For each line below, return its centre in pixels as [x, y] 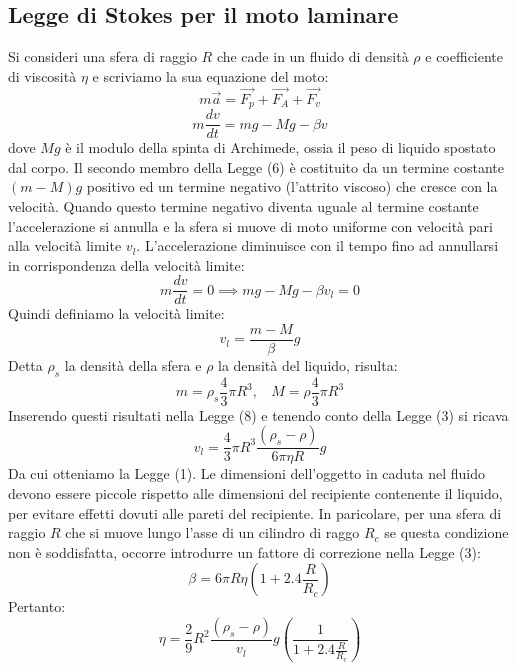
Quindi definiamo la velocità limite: [116, 313]
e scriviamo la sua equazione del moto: [210, 75]
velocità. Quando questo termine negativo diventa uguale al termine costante [243, 205]
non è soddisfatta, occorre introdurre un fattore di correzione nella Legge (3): [244, 551]
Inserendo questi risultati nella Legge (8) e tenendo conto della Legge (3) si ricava [258, 414]
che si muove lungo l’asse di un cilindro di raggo [212, 532]
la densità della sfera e [133, 365]
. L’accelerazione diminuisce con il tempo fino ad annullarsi [317, 245]
